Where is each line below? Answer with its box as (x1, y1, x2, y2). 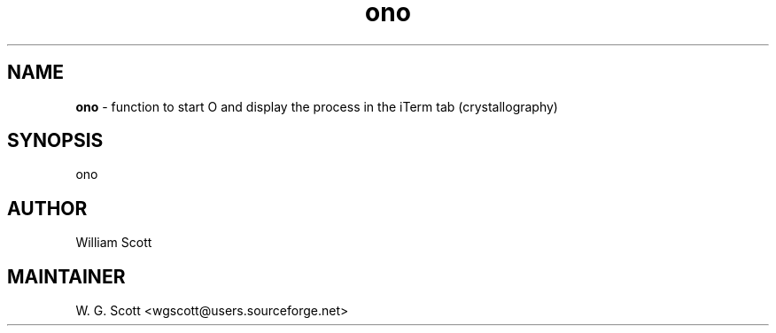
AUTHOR (7, 197, 88, 220)
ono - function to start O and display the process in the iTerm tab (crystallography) (75, 98, 558, 114)
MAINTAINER (7, 265, 126, 288)
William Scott (75, 235, 152, 251)
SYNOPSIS (7, 129, 104, 152)
